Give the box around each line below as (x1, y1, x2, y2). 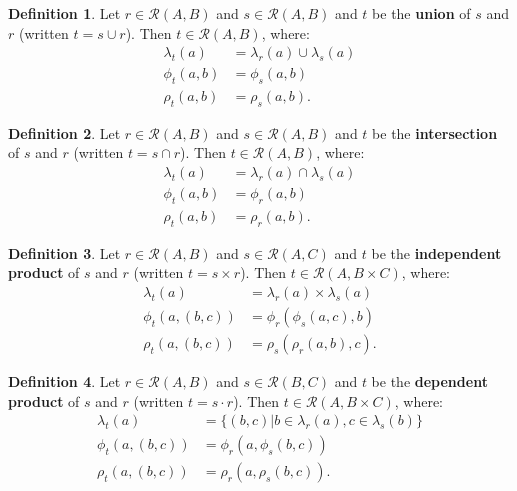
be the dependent (371, 371, 488, 392)
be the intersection (372, 122, 498, 143)
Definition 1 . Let (8, 3, 121, 23)
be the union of (372, 3, 471, 23)
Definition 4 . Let (8, 371, 121, 392)
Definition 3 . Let (8, 242, 121, 263)
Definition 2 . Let (8, 122, 121, 143)
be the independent (371, 242, 502, 263)
